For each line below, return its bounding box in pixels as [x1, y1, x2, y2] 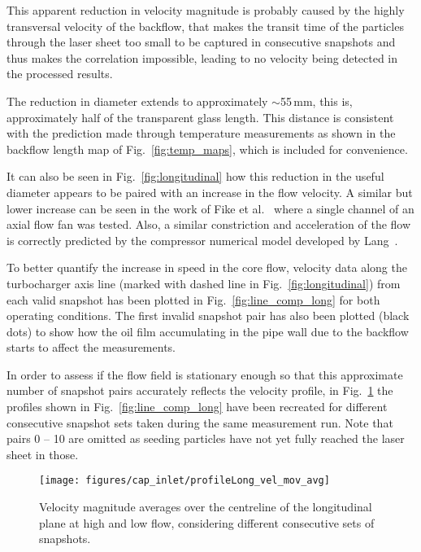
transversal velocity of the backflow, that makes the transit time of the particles [7, 17, 404, 34]
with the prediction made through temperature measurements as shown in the [7, 125, 396, 142]
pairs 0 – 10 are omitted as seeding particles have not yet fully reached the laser [7, 430, 405, 447]
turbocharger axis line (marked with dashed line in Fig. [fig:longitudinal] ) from [7, 274, 401, 291]
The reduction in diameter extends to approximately [7, 92, 268, 109]
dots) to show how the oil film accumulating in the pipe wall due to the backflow [7, 322, 409, 340]
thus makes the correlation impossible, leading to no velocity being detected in [7, 49, 398, 66]
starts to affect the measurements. [7, 339, 176, 356]
